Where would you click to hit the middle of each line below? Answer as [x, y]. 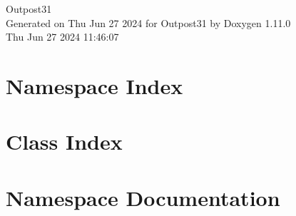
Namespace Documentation [143, 197]
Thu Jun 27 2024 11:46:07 [62, 37]
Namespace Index [95, 85]
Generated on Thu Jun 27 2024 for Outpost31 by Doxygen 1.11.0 [148, 22]
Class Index [64, 142]
